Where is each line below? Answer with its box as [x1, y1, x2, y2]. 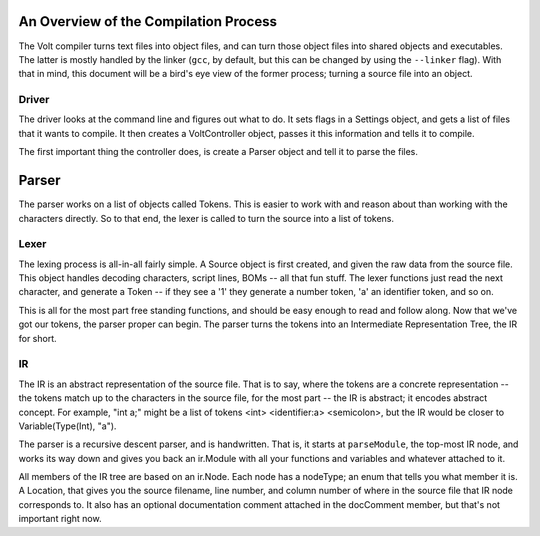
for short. [18, 332, 57, 344]
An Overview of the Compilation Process [18, 13, 277, 30]
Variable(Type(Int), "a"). [18, 420, 117, 432]
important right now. [18, 513, 102, 525]
